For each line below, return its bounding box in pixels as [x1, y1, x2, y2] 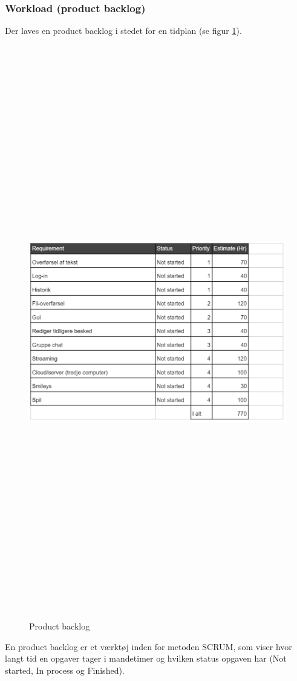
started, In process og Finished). [5, 664, 125, 677]
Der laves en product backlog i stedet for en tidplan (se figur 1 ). [5, 24, 242, 37]
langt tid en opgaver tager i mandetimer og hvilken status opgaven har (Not [5, 652, 287, 665]
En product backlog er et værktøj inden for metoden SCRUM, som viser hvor [5, 640, 292, 653]
